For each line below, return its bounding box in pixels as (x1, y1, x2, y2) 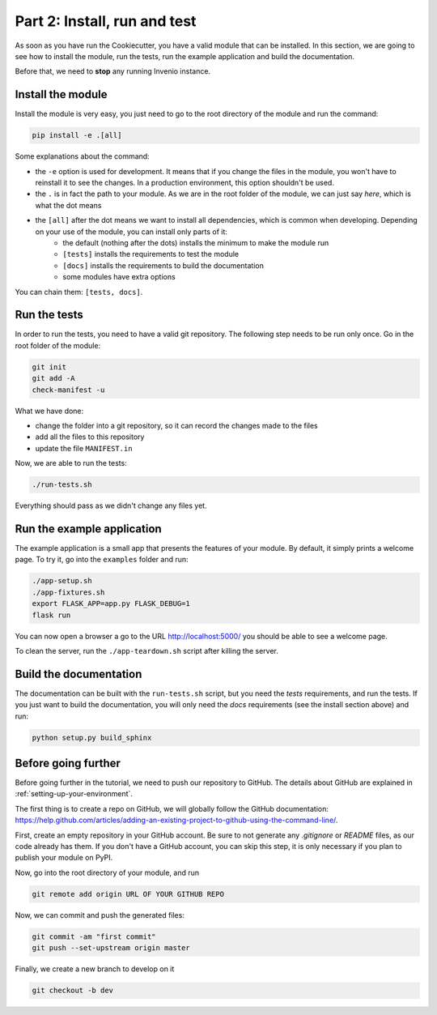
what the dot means (35, 200, 102, 210)
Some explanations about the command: (15, 151, 150, 161)
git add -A (32, 373, 75, 383)
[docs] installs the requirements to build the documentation (62, 260, 265, 271)
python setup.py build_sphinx (32, 733, 152, 742)
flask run (32, 610, 71, 620)
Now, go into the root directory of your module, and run (15, 868, 200, 877)
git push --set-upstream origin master (32, 944, 190, 953)
